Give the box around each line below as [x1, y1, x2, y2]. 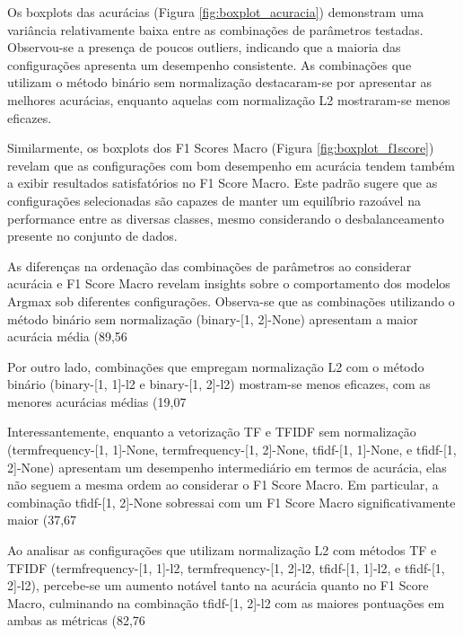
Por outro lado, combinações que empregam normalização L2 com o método [7, 357, 424, 375]
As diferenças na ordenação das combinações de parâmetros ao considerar [7, 256, 412, 275]
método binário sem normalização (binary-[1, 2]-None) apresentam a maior [7, 309, 418, 328]
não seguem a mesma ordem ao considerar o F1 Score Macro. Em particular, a [7, 475, 439, 494]
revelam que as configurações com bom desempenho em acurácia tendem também [7, 155, 455, 174]
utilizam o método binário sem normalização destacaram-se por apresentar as [7, 73, 432, 92]
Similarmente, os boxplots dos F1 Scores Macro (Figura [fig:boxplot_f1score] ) [7, 138, 434, 157]
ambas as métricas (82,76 [7, 611, 145, 630]
